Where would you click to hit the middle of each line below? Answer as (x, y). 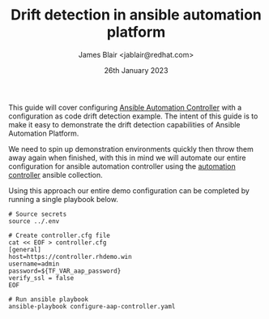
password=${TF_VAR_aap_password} (65, 271)
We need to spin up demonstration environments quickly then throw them (131, 149)
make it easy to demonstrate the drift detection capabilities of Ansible (124, 124)
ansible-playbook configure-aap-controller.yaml (92, 306)
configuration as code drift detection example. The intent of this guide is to (133, 116)
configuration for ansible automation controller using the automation (122, 166)
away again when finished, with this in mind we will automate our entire (127, 157)
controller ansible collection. (56, 175)
